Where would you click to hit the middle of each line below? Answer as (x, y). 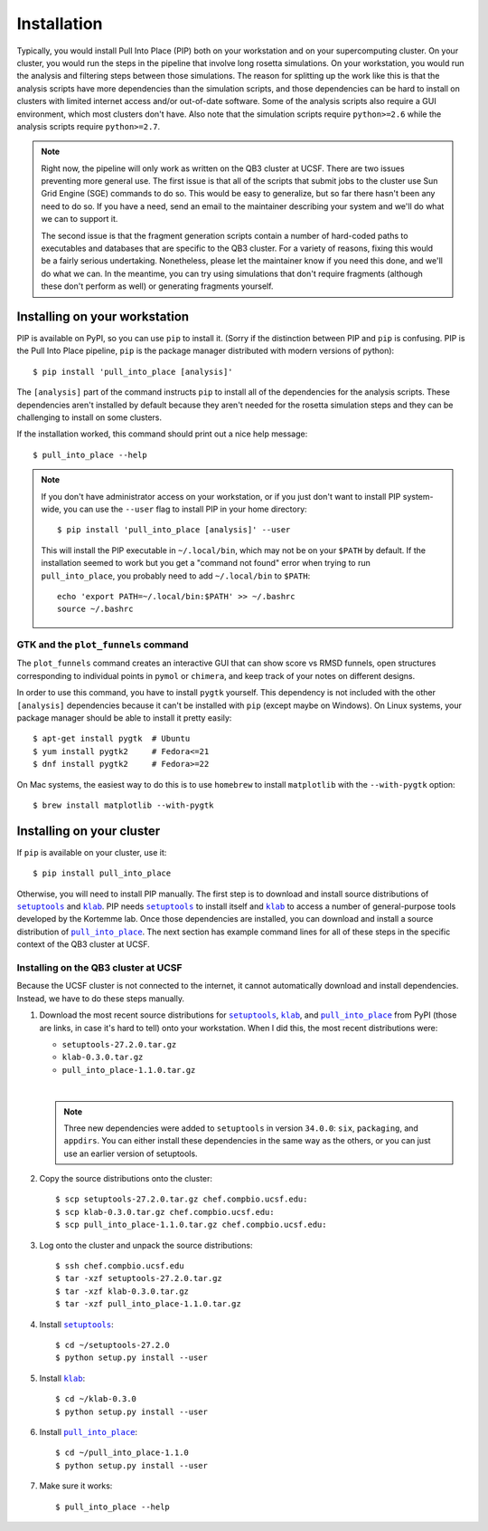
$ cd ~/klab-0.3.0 (96, 1399)
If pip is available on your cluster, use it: (92, 852)
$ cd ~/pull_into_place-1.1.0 (122, 1453)
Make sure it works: (76, 1486)
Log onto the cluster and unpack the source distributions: (146, 1245)
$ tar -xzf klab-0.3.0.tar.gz (122, 1291)
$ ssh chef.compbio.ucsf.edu (120, 1266)
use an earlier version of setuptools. (131, 1153)
